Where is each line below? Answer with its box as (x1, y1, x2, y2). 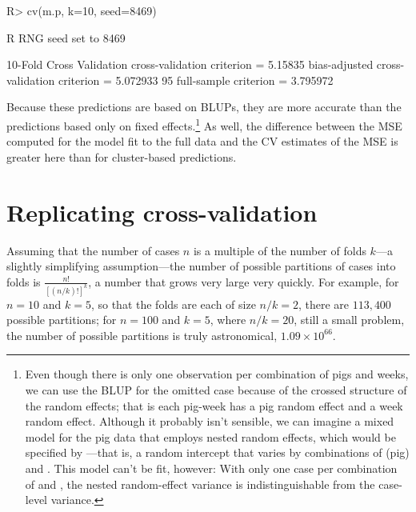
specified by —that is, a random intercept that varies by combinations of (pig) (25, 444, 410, 461)
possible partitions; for (6, 311, 117, 328)
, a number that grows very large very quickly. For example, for (88, 273, 399, 290)
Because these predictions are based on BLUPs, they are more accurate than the (6, 98, 402, 115)
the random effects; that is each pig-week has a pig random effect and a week (25, 397, 403, 414)
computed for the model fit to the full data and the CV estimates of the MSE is (6, 133, 398, 150)
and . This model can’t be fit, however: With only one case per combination (25, 459, 398, 476)
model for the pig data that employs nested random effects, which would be (25, 428, 396, 445)
